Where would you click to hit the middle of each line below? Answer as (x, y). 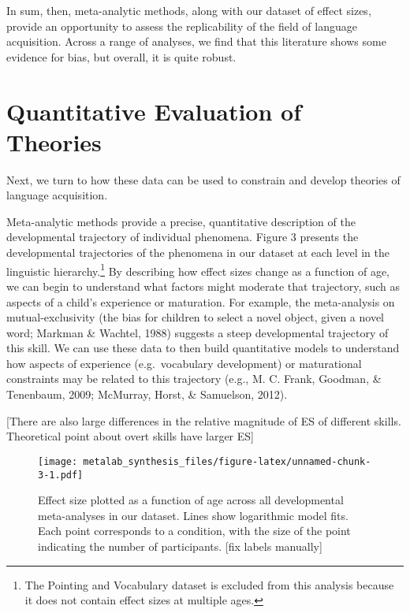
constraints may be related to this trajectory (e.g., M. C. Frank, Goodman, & (194, 379)
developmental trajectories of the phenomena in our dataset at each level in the (198, 253)
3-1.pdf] (61, 475)
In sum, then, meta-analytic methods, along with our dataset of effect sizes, (189, 10)
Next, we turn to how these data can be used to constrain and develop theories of (203, 179)
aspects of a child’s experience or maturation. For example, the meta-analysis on (201, 301)
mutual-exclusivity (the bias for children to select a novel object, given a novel (196, 317)
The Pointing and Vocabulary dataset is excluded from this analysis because (209, 584)
